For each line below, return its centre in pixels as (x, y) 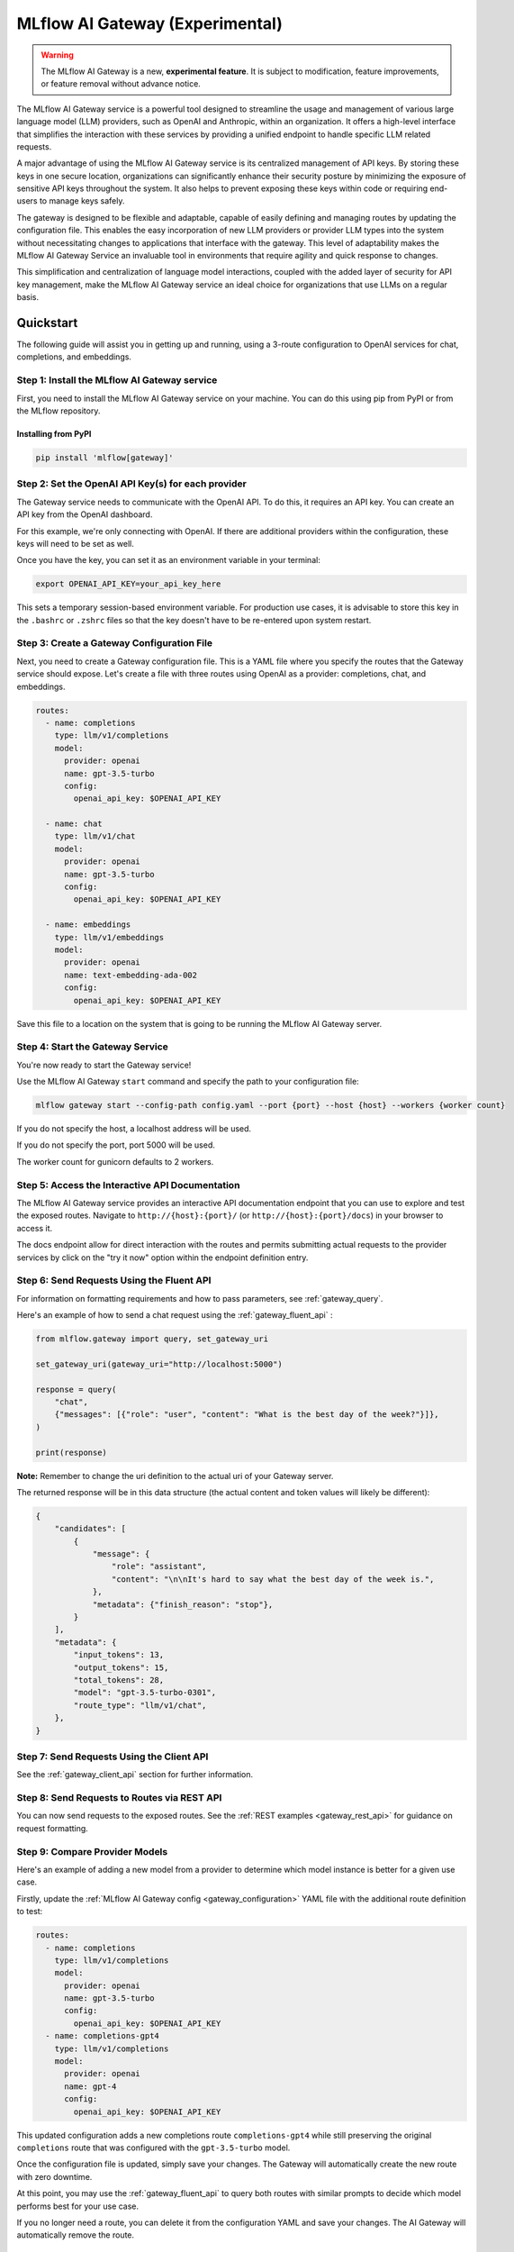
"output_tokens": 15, (121, 1667)
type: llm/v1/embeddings (109, 937)
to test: (30, 1911)
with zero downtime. (54, 2176)
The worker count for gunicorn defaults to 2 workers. (115, 1161)
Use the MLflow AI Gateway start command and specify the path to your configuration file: (188, 1082)
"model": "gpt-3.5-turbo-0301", (144, 1693)
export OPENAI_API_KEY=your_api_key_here (128, 584)
